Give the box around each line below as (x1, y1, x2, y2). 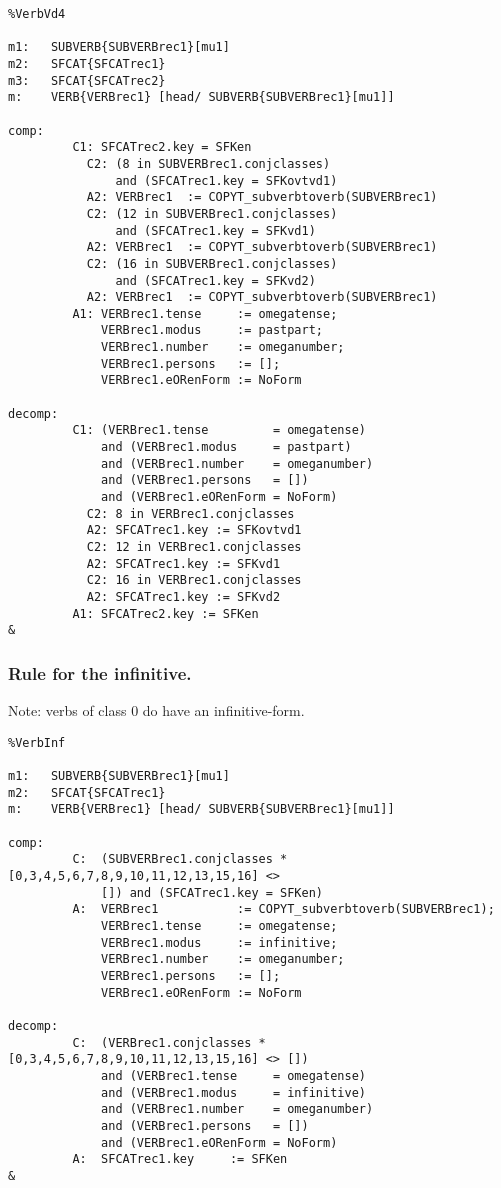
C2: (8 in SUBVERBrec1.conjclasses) (86, 156, 331, 171)
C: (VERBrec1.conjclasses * (72, 1035, 266, 1050)
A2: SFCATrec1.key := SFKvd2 (86, 589, 281, 604)
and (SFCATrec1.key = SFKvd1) (115, 223, 316, 238)
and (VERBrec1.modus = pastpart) (101, 440, 352, 455)
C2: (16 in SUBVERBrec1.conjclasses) (86, 256, 338, 271)
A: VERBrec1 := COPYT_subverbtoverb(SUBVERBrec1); (72, 902, 495, 917)
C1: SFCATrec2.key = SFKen (72, 140, 252, 155)
